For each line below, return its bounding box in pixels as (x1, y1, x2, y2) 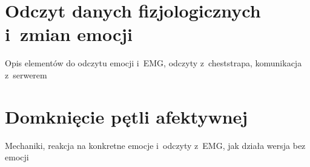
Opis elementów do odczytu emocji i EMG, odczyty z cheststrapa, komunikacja (5, 57, 302, 69)
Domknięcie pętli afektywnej (5, 104, 248, 128)
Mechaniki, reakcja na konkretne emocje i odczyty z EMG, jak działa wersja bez (5, 139, 306, 151)
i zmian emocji (5, 22, 133, 46)
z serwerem (5, 68, 47, 81)
